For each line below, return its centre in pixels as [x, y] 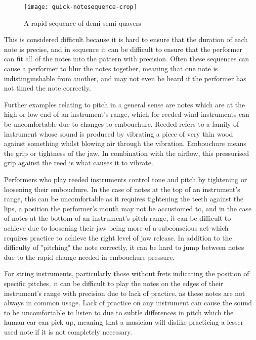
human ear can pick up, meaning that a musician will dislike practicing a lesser [124, 322]
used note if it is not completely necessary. [68, 331]
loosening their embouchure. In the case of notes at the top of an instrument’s [122, 189]
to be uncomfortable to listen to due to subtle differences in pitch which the [119, 312]
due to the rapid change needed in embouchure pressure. [89, 257]
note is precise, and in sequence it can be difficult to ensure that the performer [123, 49]
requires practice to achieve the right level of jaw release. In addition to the [118, 237]
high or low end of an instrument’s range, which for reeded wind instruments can [127, 114]
